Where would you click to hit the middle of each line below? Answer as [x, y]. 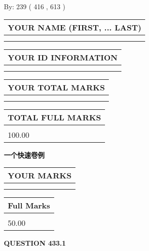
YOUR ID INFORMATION [63, 57]
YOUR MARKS [40, 176]
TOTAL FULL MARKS [54, 117]
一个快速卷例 [24, 155]
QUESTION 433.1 [35, 243]
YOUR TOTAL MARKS [56, 87]
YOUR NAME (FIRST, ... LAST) [75, 27]
